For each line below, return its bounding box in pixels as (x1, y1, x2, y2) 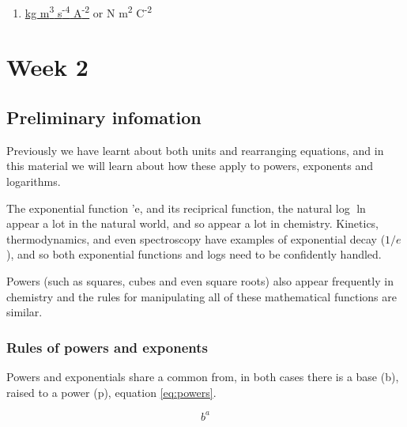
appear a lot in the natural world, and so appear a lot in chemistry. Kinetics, (6, 215, 379, 232)
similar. (6, 304, 43, 320)
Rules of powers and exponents (6, 337, 208, 357)
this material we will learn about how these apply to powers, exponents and (6, 157, 373, 174)
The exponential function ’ (6, 199, 135, 216)
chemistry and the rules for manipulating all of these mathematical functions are (6, 288, 397, 304)
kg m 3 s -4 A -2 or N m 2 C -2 (24, 2, 153, 21)
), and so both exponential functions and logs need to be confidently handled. (6, 246, 382, 263)
